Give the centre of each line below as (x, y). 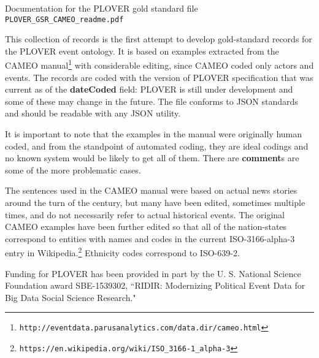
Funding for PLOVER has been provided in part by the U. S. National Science (153, 273)
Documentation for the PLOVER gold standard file (102, 8)
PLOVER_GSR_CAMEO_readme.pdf (64, 19)
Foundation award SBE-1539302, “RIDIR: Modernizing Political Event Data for (155, 285)
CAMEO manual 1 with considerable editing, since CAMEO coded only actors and (159, 64)
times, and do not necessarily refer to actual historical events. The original (145, 214)
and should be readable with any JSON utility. (93, 113)
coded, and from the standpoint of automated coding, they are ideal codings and (157, 146)
